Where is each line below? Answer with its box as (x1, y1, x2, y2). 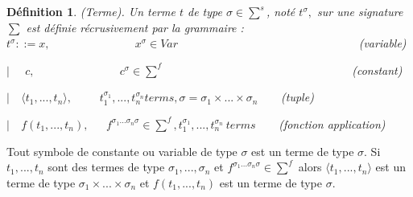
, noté (266, 3, 295, 19)
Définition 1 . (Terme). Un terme (6, 3, 176, 19)
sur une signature (317, 3, 403, 19)
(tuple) (281, 88, 314, 105)
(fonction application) (279, 115, 386, 132)
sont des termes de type (47, 158, 165, 175)
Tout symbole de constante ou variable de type (6, 142, 237, 159)
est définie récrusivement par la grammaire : (26, 18, 244, 35)
